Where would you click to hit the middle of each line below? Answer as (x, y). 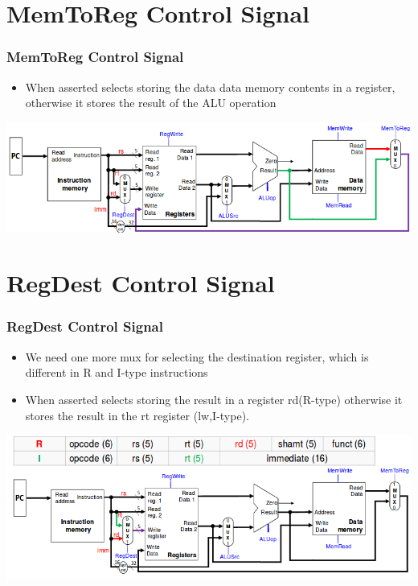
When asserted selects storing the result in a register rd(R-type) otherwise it (214, 399)
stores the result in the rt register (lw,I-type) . (137, 415)
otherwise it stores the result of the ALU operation (151, 103)
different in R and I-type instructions (117, 372)
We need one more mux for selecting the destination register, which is (197, 356)
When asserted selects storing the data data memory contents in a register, (210, 87)
